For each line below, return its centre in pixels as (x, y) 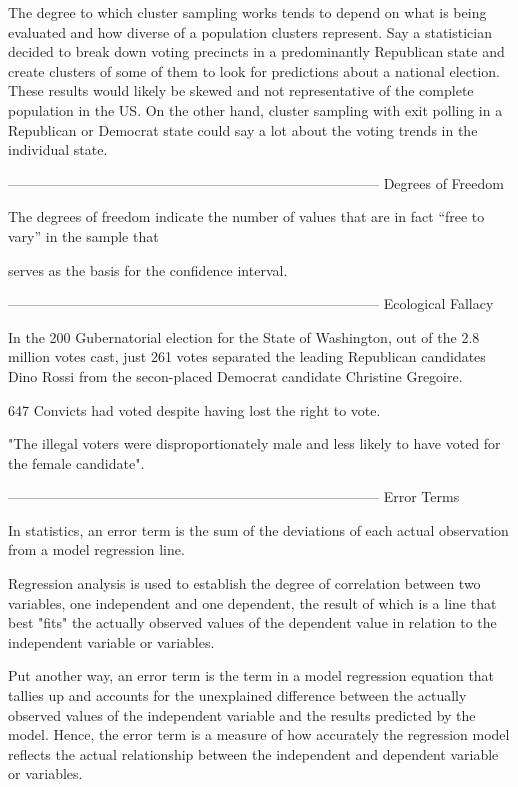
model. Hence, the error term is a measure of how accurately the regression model (259, 734)
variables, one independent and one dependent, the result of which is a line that (252, 602)
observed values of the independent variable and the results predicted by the (242, 714)
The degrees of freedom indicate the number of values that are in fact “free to (246, 216)
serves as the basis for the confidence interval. (148, 269)
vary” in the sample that (83, 235)
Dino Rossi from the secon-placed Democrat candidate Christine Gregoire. (235, 375)
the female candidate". (76, 462)
